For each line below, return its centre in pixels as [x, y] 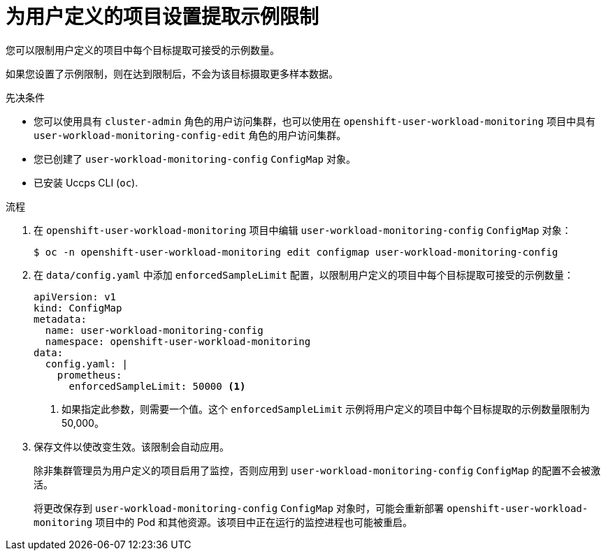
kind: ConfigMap [78, 308]
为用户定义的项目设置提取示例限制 [163, 17]
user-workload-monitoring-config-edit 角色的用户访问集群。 [190, 135]
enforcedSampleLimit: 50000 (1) [157, 386]
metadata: [60, 319]
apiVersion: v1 [75, 297]
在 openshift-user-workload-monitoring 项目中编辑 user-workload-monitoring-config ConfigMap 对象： [303, 230]
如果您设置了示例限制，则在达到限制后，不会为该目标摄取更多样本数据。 [172, 73]
